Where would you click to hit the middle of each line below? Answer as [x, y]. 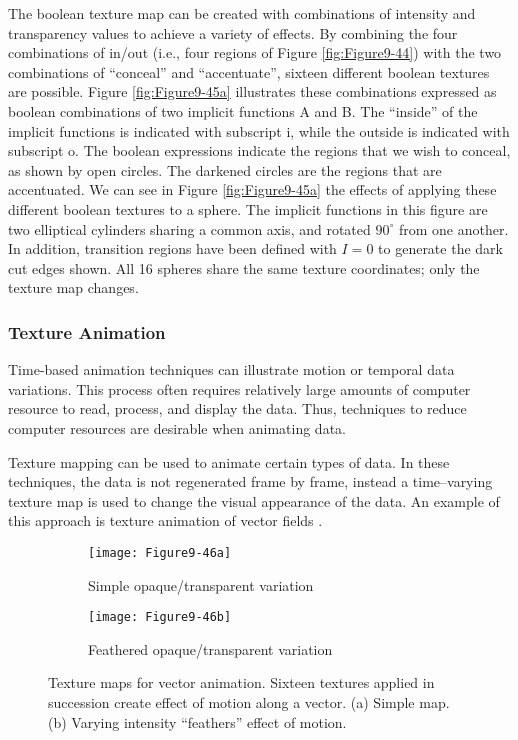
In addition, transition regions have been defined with [172, 248]
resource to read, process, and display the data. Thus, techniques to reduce [237, 408]
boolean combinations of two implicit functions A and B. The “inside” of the [243, 110]
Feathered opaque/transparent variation [210, 648]
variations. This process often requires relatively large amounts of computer [239, 388]
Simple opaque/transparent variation [201, 584]
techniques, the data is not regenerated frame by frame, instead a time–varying [250, 481]
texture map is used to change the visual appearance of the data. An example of [254, 500]
